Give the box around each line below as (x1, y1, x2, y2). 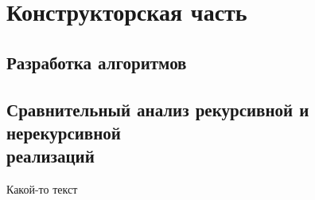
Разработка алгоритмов (6, 49, 187, 74)
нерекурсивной (6, 120, 121, 144)
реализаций (6, 143, 95, 168)
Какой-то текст (6, 181, 78, 198)
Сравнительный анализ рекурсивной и (6, 96, 309, 121)
